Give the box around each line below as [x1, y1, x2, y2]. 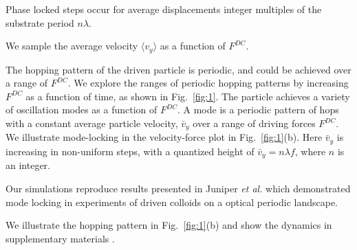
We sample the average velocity [6, 38, 138, 53]
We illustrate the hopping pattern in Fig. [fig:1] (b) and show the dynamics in [6, 218, 332, 232]
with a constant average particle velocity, [6, 116, 178, 130]
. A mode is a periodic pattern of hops [177, 102, 339, 117]
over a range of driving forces [193, 116, 316, 130]
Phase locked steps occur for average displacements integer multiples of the [6, 2, 322, 16]
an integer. [6, 158, 50, 172]
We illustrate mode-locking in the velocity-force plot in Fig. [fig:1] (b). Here [6, 130, 323, 144]
